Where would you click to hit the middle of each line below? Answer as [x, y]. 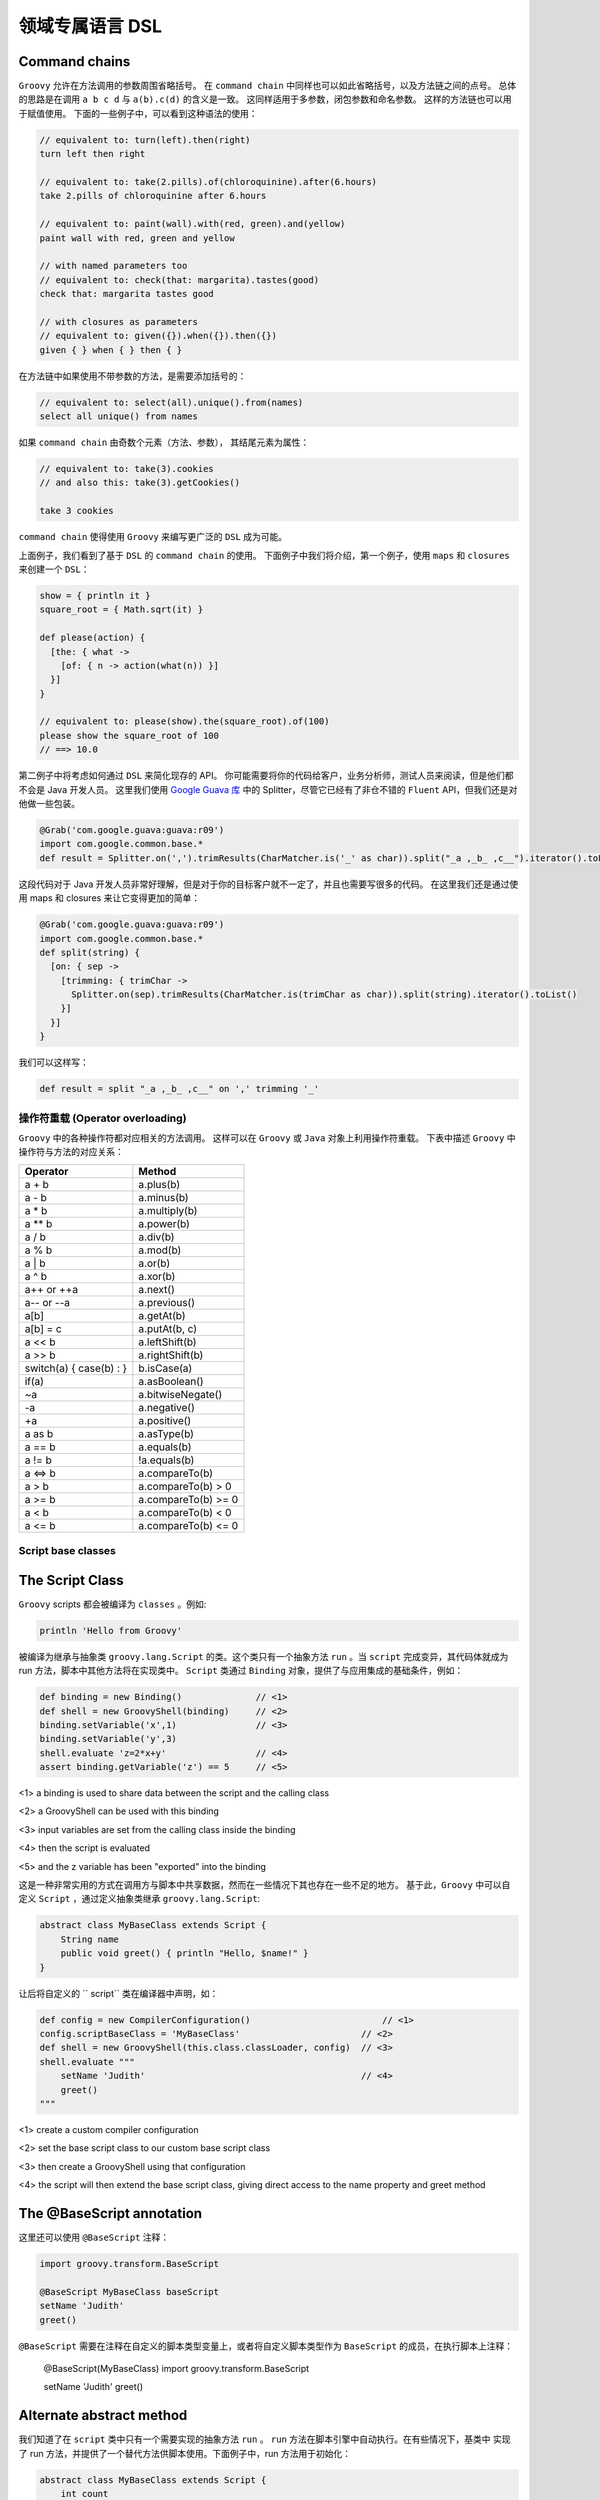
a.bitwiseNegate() [180, 1394]
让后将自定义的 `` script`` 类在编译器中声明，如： [118, 1993]
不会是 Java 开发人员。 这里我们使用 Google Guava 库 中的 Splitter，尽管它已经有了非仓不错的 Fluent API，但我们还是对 [268, 789]
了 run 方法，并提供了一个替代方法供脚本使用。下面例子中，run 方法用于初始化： [185, 2453]
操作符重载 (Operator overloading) [102, 1118]
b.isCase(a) [165, 1368]
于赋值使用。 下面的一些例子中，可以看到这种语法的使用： [138, 113]
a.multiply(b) [168, 1210]
